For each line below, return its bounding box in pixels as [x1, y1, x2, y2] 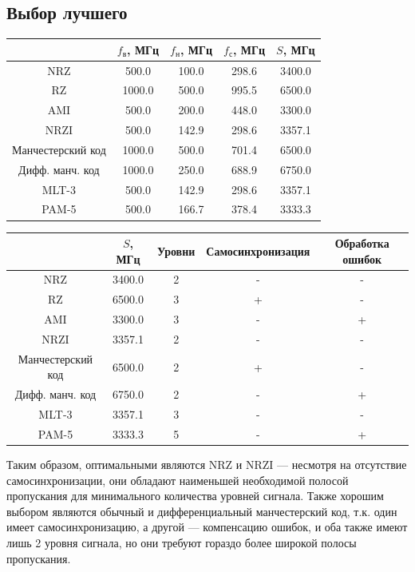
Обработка [334, 235, 389, 252]
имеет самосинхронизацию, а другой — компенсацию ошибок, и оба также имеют [6, 518, 408, 535]
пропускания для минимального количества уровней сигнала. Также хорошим [6, 487, 384, 504]
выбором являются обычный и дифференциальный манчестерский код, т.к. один [6, 502, 397, 519]
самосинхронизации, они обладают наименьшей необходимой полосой [6, 471, 349, 488]
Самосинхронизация [206, 242, 310, 259]
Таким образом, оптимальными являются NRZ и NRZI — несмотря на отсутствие [6, 456, 407, 473]
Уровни [157, 242, 196, 259]
